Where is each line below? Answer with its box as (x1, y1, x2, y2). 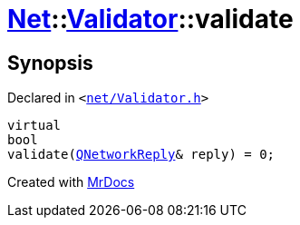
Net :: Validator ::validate (7, 4, 294, 34)
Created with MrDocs (7, 174, 135, 191)
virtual (7, 118, 62, 133)
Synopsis (7, 51, 93, 74)
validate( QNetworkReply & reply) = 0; (7, 147, 276, 162)
